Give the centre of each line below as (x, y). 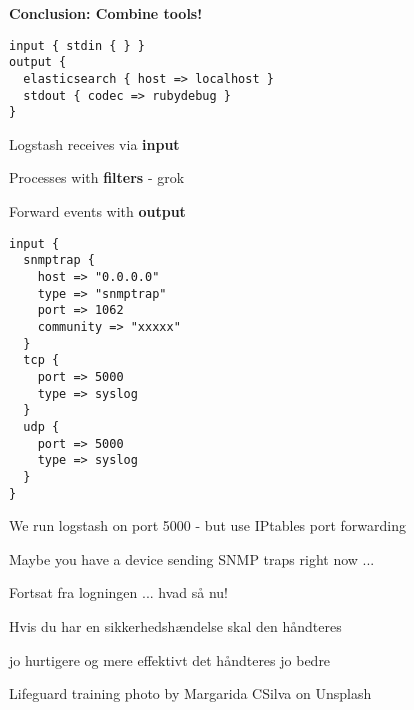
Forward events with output (97, 211)
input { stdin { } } (77, 45)
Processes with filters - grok (97, 177)
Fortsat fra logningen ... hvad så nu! (119, 592)
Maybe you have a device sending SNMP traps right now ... (192, 558)
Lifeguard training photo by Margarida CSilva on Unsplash (190, 693)
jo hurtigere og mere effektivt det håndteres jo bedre (170, 659)
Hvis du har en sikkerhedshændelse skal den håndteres (175, 625)
